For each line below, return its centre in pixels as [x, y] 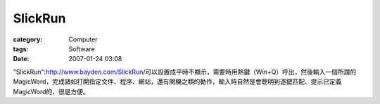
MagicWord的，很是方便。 [51, 91]
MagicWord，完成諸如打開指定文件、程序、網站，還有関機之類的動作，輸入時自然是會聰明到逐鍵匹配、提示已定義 [177, 82]
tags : [21, 48]
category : [28, 39]
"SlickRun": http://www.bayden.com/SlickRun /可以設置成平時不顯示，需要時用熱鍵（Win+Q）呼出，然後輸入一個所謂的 [185, 72]
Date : [21, 59]
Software [82, 48]
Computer [83, 39]
